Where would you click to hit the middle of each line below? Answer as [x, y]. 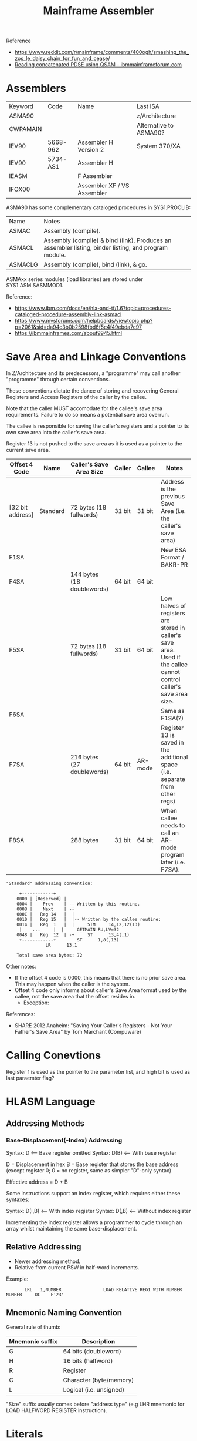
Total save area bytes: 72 [50, 956]
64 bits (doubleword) [92, 1351]
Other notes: [21, 966]
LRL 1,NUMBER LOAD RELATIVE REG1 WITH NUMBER [103, 1289]
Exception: [36, 1003]
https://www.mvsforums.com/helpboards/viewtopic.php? [84, 321]
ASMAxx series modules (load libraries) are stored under [75, 279]
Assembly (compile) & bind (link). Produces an [108, 240]
